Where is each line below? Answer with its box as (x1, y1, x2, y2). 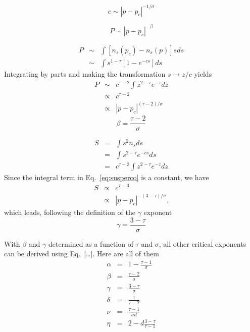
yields (194, 69, 212, 79)
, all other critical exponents (159, 238, 246, 249)
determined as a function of (48, 238, 134, 249)
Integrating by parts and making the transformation (4, 69, 166, 79)
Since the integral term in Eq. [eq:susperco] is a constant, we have (4, 172, 209, 182)
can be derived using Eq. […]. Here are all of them (4, 248, 159, 259)
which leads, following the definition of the (4, 207, 135, 217)
